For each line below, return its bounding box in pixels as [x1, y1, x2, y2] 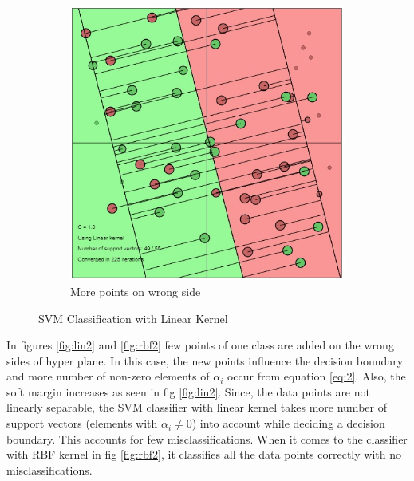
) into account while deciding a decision [191, 415, 385, 432]
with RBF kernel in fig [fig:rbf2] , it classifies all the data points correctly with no [6, 446, 401, 463]
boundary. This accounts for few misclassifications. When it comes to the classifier [6, 430, 408, 447]
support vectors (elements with [6, 415, 158, 432]
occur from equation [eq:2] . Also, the [227, 368, 406, 384]
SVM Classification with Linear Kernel [38, 309, 228, 326]
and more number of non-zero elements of [6, 368, 210, 384]
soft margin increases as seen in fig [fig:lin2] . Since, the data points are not [6, 383, 370, 400]
